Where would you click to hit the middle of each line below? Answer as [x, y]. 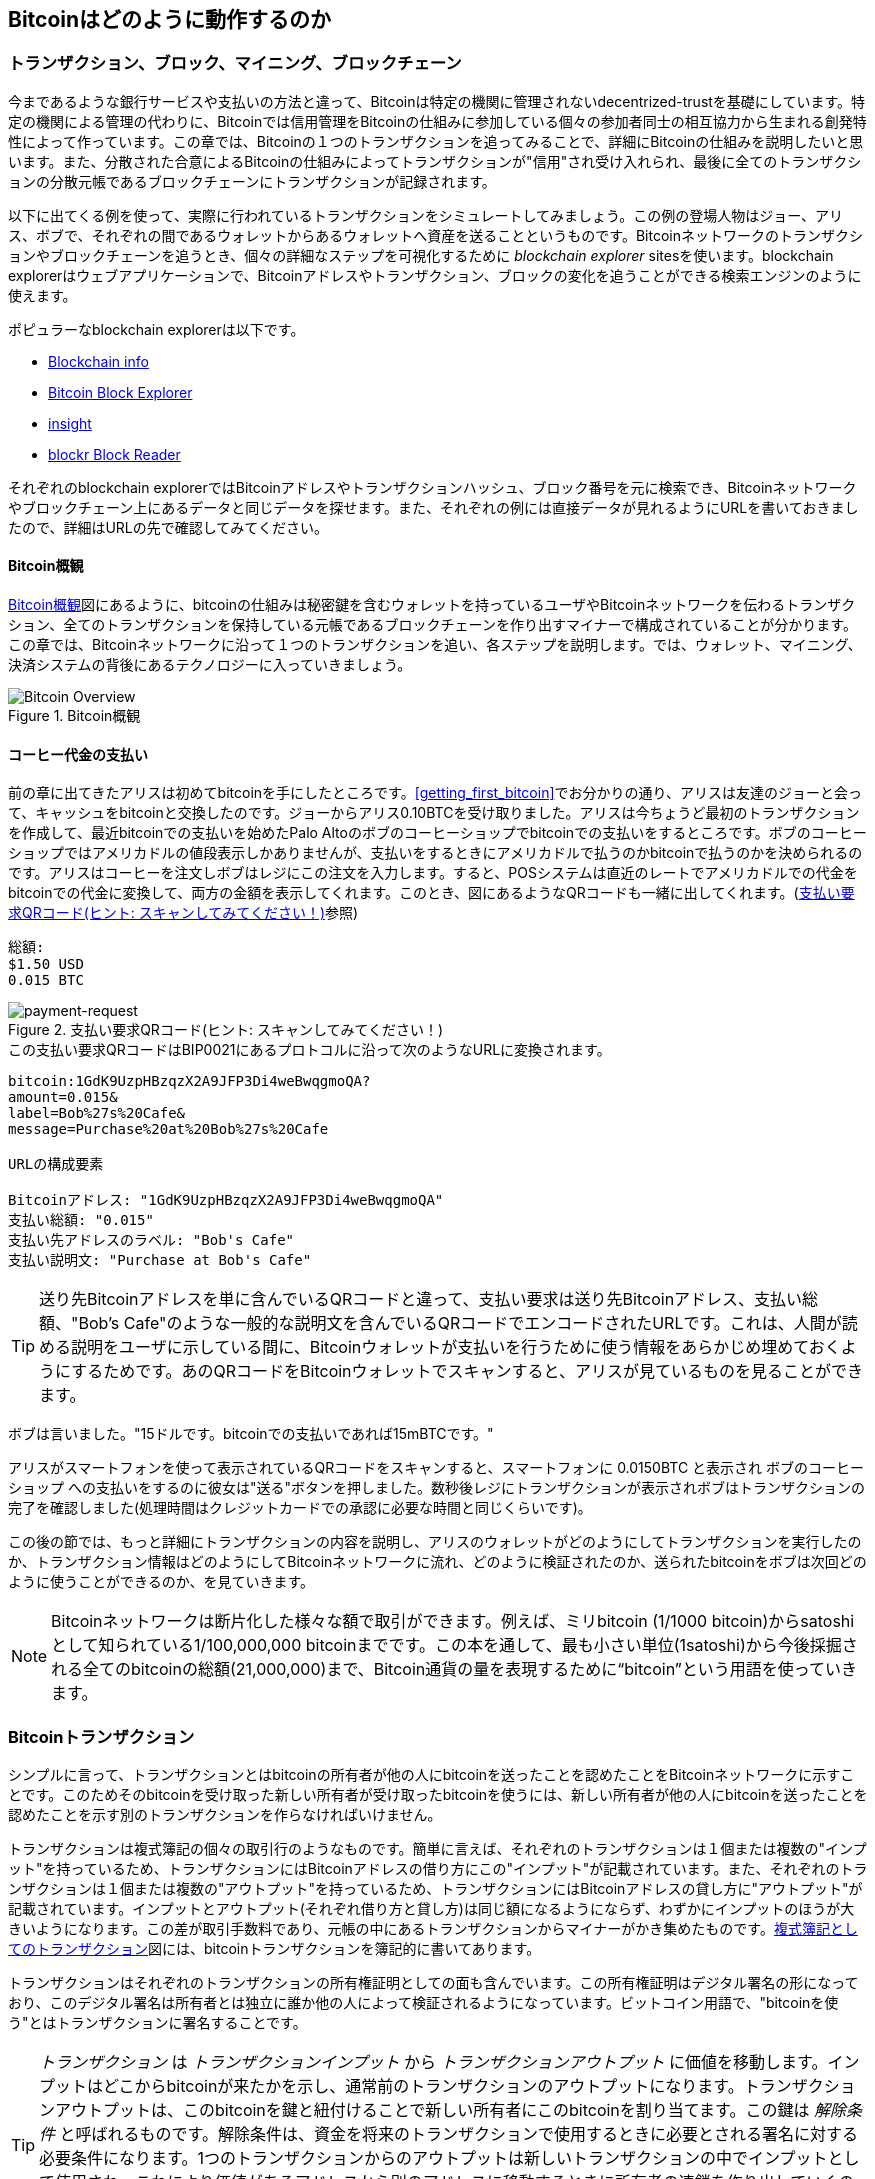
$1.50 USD [46, 964]
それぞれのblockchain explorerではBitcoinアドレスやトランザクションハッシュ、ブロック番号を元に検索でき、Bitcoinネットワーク [432, 487]
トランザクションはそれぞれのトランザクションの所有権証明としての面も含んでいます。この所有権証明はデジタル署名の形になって [433, 1982]
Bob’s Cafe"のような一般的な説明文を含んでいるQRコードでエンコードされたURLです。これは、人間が [460, 1323]
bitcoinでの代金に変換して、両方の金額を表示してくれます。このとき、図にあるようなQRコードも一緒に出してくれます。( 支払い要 [431, 893]
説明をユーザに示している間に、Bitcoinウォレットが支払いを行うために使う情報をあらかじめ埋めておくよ [464, 1347]
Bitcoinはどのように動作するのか [170, 19]
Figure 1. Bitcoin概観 [74, 716]
